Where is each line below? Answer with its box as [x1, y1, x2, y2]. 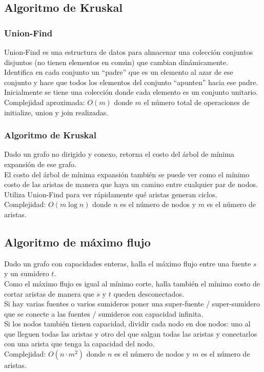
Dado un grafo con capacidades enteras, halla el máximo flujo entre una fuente [4, 258, 251, 268]
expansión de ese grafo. [4, 158, 76, 169]
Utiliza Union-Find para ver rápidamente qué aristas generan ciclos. [4, 189, 217, 199]
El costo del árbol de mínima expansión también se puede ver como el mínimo [4, 169, 250, 179]
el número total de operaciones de [144, 96, 250, 107]
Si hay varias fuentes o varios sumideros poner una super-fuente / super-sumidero [4, 298, 260, 309]
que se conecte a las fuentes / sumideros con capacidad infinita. [4, 308, 204, 319]
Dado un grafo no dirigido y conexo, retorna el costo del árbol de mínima [4, 149, 234, 159]
